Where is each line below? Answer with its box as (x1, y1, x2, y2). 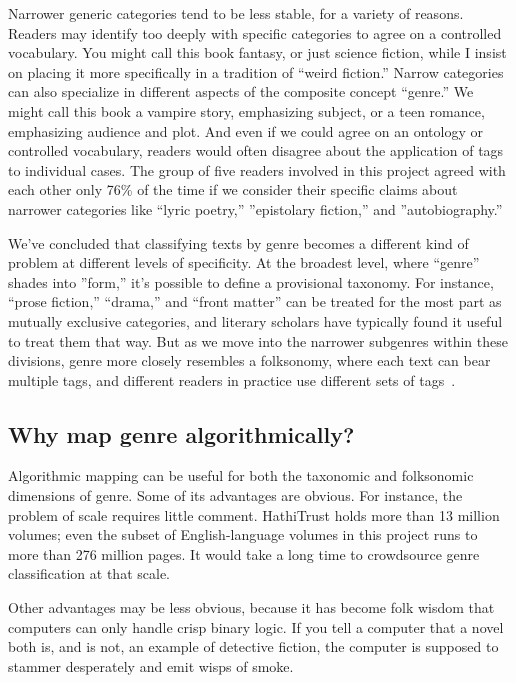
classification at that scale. (8, 563, 170, 584)
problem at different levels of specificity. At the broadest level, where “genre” (8, 252, 480, 273)
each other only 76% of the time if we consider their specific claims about (8, 179, 458, 200)
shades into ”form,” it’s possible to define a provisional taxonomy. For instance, (8, 271, 494, 292)
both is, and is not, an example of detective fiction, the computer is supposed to (8, 636, 499, 657)
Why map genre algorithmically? (8, 418, 355, 449)
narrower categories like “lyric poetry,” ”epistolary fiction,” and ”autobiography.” (8, 198, 503, 219)
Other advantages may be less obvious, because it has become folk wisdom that (8, 597, 495, 618)
